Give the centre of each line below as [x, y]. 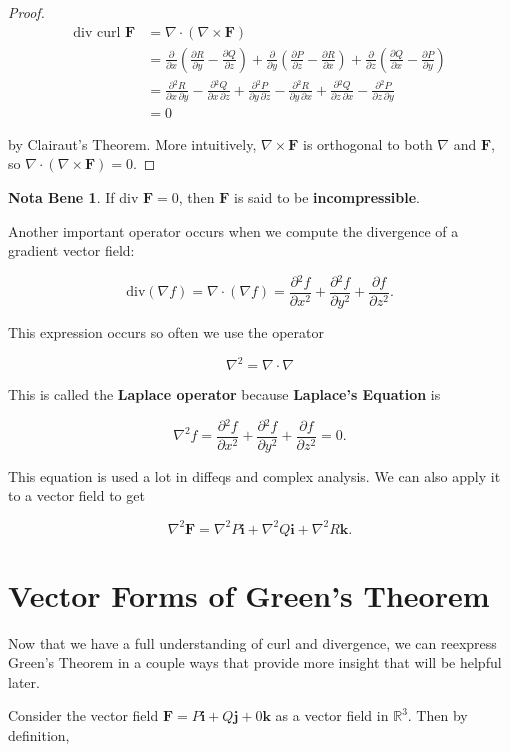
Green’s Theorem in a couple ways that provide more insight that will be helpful [255, 662]
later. [24, 681]
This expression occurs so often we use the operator [166, 332]
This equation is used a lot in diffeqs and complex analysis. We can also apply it [254, 475]
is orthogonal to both [368, 143]
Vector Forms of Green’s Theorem [249, 594]
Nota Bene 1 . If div [73, 197]
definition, [39, 735]
